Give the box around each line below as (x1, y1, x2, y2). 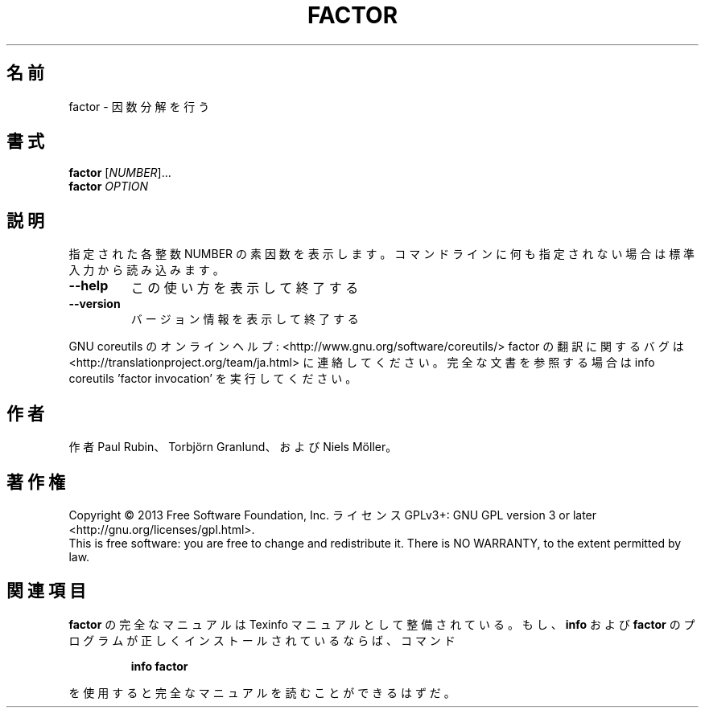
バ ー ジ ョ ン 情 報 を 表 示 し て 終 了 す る (130, 312, 359, 326)
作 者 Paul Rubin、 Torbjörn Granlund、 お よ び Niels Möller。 (68, 440, 398, 454)
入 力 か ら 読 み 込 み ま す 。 (68, 263, 225, 277)
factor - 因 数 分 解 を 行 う (68, 99, 210, 113)
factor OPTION (68, 179, 148, 194)
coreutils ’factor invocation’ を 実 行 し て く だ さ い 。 (68, 371, 357, 386)
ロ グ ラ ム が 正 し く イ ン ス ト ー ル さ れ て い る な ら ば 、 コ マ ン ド (68, 633, 456, 647)
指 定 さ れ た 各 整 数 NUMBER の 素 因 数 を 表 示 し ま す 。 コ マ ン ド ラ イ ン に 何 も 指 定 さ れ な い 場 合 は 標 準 (68, 247, 695, 261)
